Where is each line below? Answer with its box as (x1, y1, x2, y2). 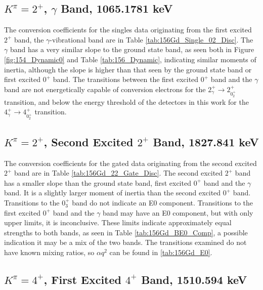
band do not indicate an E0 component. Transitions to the (72, 197, 253, 208)
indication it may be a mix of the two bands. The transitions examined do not (4, 237, 247, 247)
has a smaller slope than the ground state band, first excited (4, 177, 191, 188)
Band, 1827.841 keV (153, 134, 259, 149)
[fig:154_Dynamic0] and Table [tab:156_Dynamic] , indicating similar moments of (4, 54, 256, 64)
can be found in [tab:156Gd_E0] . (109, 246, 212, 257)
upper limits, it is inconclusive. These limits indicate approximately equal (4, 217, 232, 228)
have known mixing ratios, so (4, 246, 95, 257)
